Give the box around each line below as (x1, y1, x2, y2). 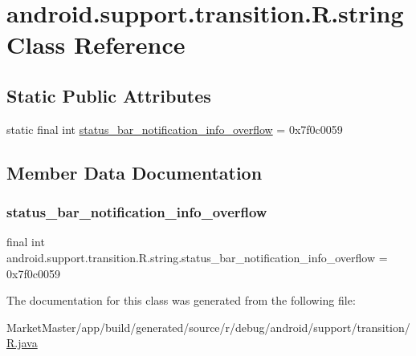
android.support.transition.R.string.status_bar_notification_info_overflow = (6, 249, 388, 265)
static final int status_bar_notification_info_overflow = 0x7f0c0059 (6, 120, 343, 137)
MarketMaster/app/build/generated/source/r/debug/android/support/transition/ (6, 318, 410, 335)
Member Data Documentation (6, 160, 263, 184)
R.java (6, 334, 38, 351)
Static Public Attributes (6, 83, 211, 107)
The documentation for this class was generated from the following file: (6, 292, 356, 309)
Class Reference (6, 28, 186, 61)
